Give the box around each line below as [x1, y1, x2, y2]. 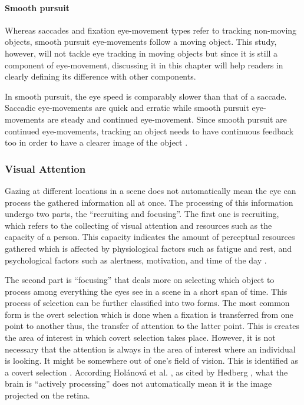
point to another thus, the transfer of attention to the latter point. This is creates [5, 320, 299, 332]
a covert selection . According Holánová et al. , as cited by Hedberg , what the [5, 366, 288, 378]
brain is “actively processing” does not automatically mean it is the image [5, 377, 272, 390]
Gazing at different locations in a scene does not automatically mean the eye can [5, 184, 296, 196]
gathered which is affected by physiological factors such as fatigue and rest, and [5, 242, 292, 254]
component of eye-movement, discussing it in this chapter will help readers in [5, 58, 283, 71]
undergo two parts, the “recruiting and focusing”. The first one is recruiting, [5, 208, 279, 220]
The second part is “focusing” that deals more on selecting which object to [5, 274, 275, 286]
